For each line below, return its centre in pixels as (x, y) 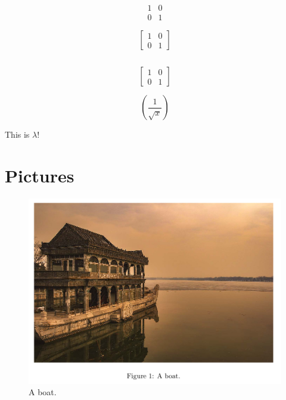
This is (17, 134)
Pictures (40, 175)
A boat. (43, 392)
